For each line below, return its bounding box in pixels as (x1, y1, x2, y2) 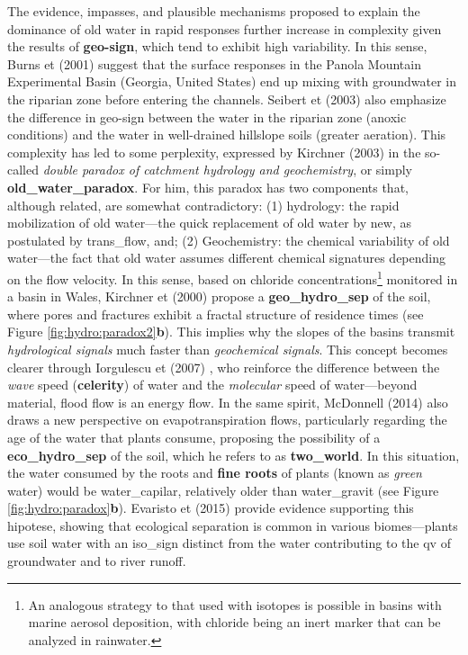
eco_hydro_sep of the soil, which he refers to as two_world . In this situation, (7, 445, 460, 464)
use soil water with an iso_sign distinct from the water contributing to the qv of (7, 534, 451, 552)
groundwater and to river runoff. (7, 552, 186, 570)
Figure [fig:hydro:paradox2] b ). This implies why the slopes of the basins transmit (7, 322, 455, 341)
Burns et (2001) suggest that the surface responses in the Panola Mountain (7, 54, 421, 73)
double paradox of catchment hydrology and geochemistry (42, 160, 354, 179)
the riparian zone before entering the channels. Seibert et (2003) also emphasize (7, 89, 446, 108)
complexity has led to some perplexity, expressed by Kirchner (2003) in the (7, 142, 421, 161)
